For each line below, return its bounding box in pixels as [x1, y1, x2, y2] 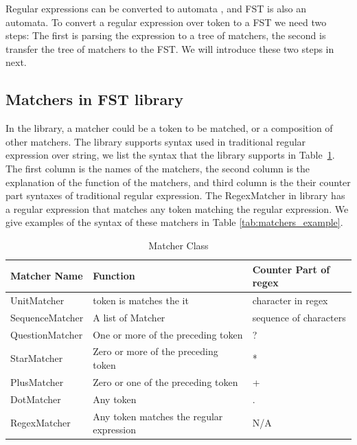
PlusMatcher [10, 374, 64, 389]
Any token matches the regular [93, 409, 223, 423]
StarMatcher [10, 351, 63, 365]
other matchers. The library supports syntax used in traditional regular [5, 134, 306, 148]
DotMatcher [10, 391, 61, 406]
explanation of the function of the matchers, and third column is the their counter [5, 174, 351, 189]
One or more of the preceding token [93, 327, 243, 341]
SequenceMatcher [10, 310, 84, 324]
